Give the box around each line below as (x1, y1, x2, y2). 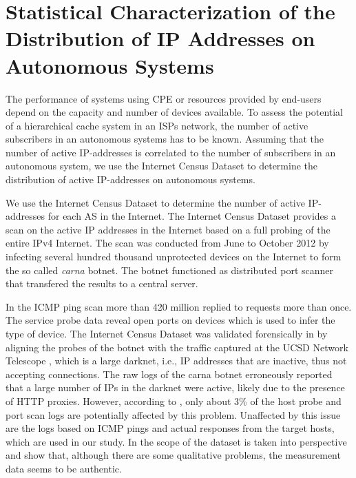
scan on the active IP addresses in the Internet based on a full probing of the (6, 222, 331, 236)
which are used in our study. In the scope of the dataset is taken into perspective (6, 434, 347, 448)
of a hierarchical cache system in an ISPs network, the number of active (6, 118, 308, 132)
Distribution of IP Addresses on (6, 24, 315, 52)
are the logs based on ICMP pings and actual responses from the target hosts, (6, 421, 335, 435)
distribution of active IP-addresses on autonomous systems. (6, 172, 255, 187)
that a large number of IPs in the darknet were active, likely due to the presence (6, 380, 345, 395)
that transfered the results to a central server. (6, 276, 198, 291)
